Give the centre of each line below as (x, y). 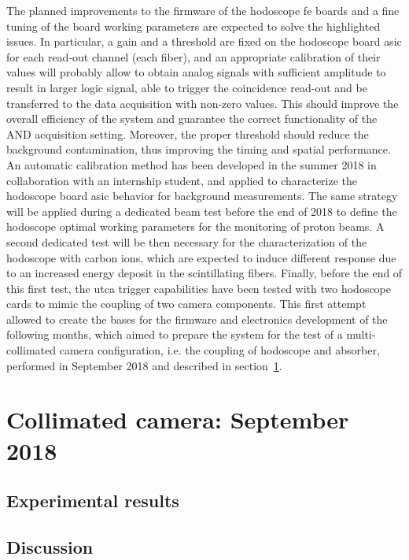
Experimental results (93, 501)
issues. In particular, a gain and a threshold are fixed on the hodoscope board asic (204, 41)
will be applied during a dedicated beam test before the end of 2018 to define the (202, 211)
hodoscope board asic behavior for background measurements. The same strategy (202, 196)
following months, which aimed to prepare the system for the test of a (175, 334)
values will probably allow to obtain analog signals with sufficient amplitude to (196, 72)
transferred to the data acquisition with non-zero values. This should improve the (203, 103)
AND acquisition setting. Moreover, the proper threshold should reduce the (188, 134)
